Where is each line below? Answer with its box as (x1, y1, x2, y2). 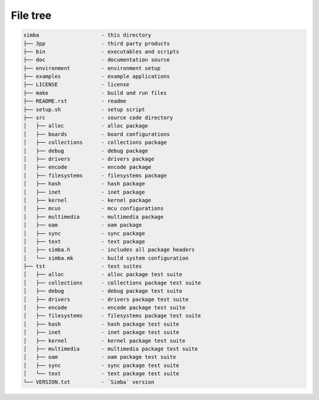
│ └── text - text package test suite (23, 371, 180, 377)
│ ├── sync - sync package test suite (23, 362, 180, 369)
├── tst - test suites (23, 263, 142, 270)
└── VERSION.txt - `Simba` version (23, 378, 155, 385)
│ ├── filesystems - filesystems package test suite (23, 313, 201, 319)
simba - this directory (23, 32, 152, 38)
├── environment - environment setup (23, 65, 161, 71)
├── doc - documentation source (23, 57, 170, 63)
